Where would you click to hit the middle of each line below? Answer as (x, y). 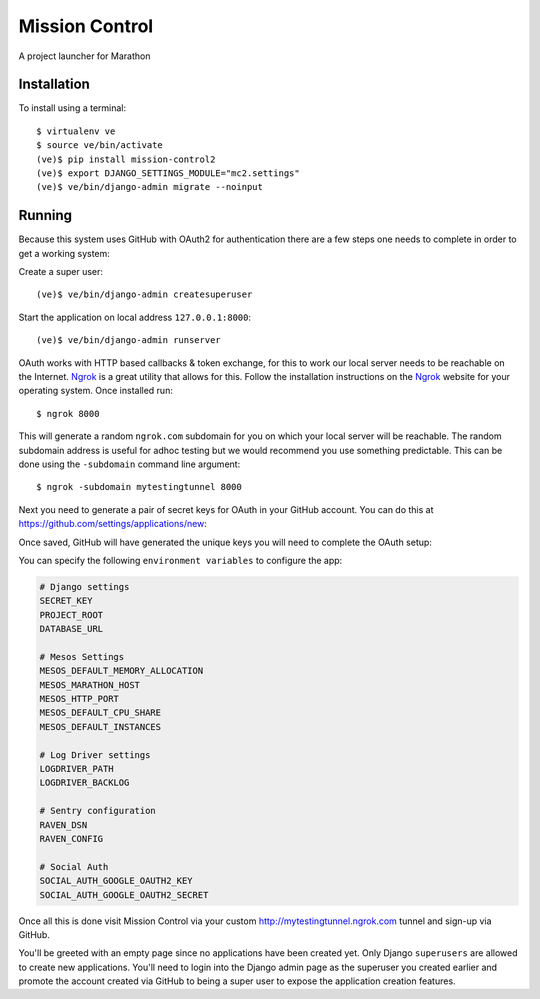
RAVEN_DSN (63, 824)
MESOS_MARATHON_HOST (89, 684)
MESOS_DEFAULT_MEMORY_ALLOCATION (121, 671)
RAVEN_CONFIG (71, 838)
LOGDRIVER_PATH (76, 769)
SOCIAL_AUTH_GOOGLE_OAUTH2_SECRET (124, 894)
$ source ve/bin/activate (100, 145)
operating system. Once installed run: (96, 391)
